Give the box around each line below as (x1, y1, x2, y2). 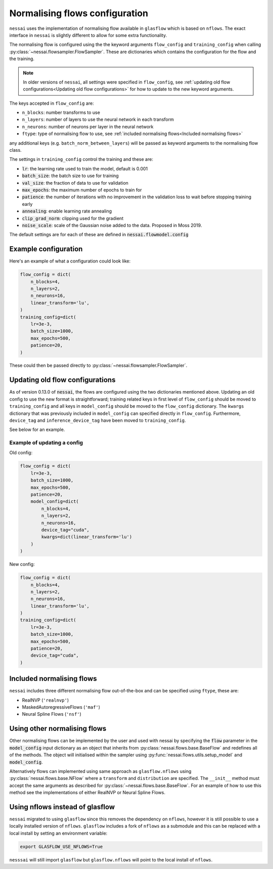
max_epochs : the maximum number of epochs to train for (22, 187, 142, 193)
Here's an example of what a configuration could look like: (9, 258, 131, 264)
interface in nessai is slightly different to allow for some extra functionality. (9, 32, 167, 38)
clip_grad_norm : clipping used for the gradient (22, 215, 124, 221)
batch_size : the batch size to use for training (22, 172, 119, 179)
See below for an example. (9, 426, 65, 432)
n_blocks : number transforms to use (22, 109, 101, 116)
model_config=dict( (30, 499, 79, 504)
